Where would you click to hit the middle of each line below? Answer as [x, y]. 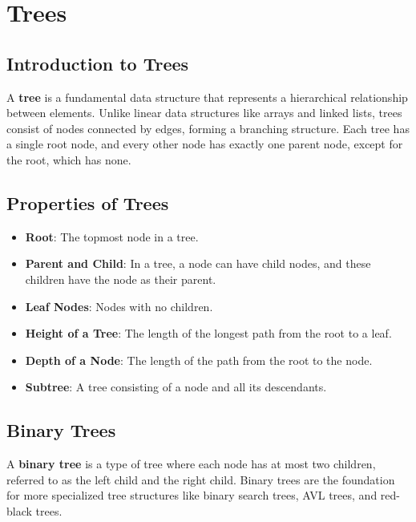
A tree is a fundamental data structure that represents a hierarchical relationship [207, 97]
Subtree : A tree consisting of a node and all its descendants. [176, 387]
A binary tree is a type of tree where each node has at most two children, [191, 464]
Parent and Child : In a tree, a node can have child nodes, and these [198, 263]
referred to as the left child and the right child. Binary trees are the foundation [201, 479]
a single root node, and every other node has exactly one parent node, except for [205, 144]
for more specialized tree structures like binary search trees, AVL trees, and [192, 495]
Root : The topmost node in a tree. [112, 236]
